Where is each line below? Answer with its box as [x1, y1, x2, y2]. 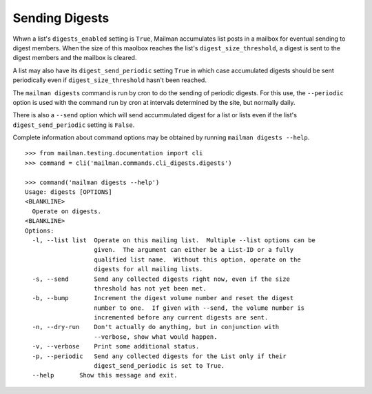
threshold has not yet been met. [94, 284, 207, 293]
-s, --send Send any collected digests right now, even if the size [32, 275, 291, 283]
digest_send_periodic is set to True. [94, 362, 225, 370]
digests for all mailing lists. [94, 266, 203, 273]
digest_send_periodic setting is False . [12, 121, 135, 129]
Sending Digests [12, 10, 110, 26]
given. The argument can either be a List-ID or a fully [94, 246, 294, 254]
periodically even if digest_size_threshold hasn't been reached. [12, 76, 207, 84]
